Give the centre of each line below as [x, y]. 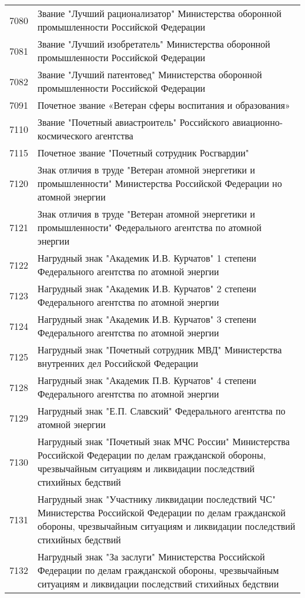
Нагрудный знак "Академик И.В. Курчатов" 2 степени [147, 288]
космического [65, 136]
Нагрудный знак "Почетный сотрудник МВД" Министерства [160, 350]
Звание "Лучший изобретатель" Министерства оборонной [154, 44]
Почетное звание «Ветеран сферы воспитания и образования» [164, 105]
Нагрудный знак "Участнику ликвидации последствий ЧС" [157, 499]
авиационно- [258, 122]
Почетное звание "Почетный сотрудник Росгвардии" [143, 153]
